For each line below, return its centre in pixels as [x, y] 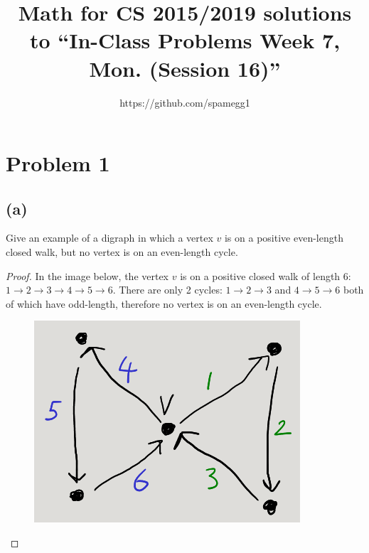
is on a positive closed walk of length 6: [266, 275]
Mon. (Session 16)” [185, 68]
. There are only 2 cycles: [167, 290]
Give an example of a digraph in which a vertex [109, 238]
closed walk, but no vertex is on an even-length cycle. [122, 252]
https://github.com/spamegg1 [185, 102]
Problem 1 [58, 163]
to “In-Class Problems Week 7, [185, 40]
